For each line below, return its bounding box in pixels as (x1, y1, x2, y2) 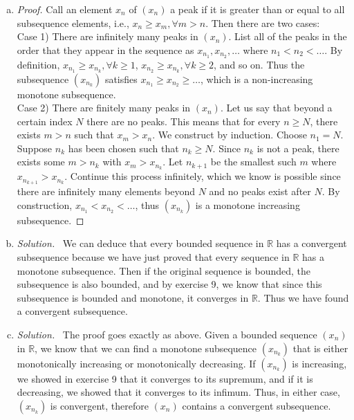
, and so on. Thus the (214, 57, 305, 71)
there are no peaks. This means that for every (86, 113, 281, 128)
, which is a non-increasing (200, 71, 313, 86)
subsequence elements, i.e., (17, 15, 129, 30)
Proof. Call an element (17, 2, 113, 16)
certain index (17, 113, 73, 128)
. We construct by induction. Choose (152, 127, 307, 142)
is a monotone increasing (195, 197, 300, 212)
